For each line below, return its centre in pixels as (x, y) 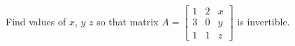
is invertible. (264, 22)
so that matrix (128, 22)
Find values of (36, 22)
